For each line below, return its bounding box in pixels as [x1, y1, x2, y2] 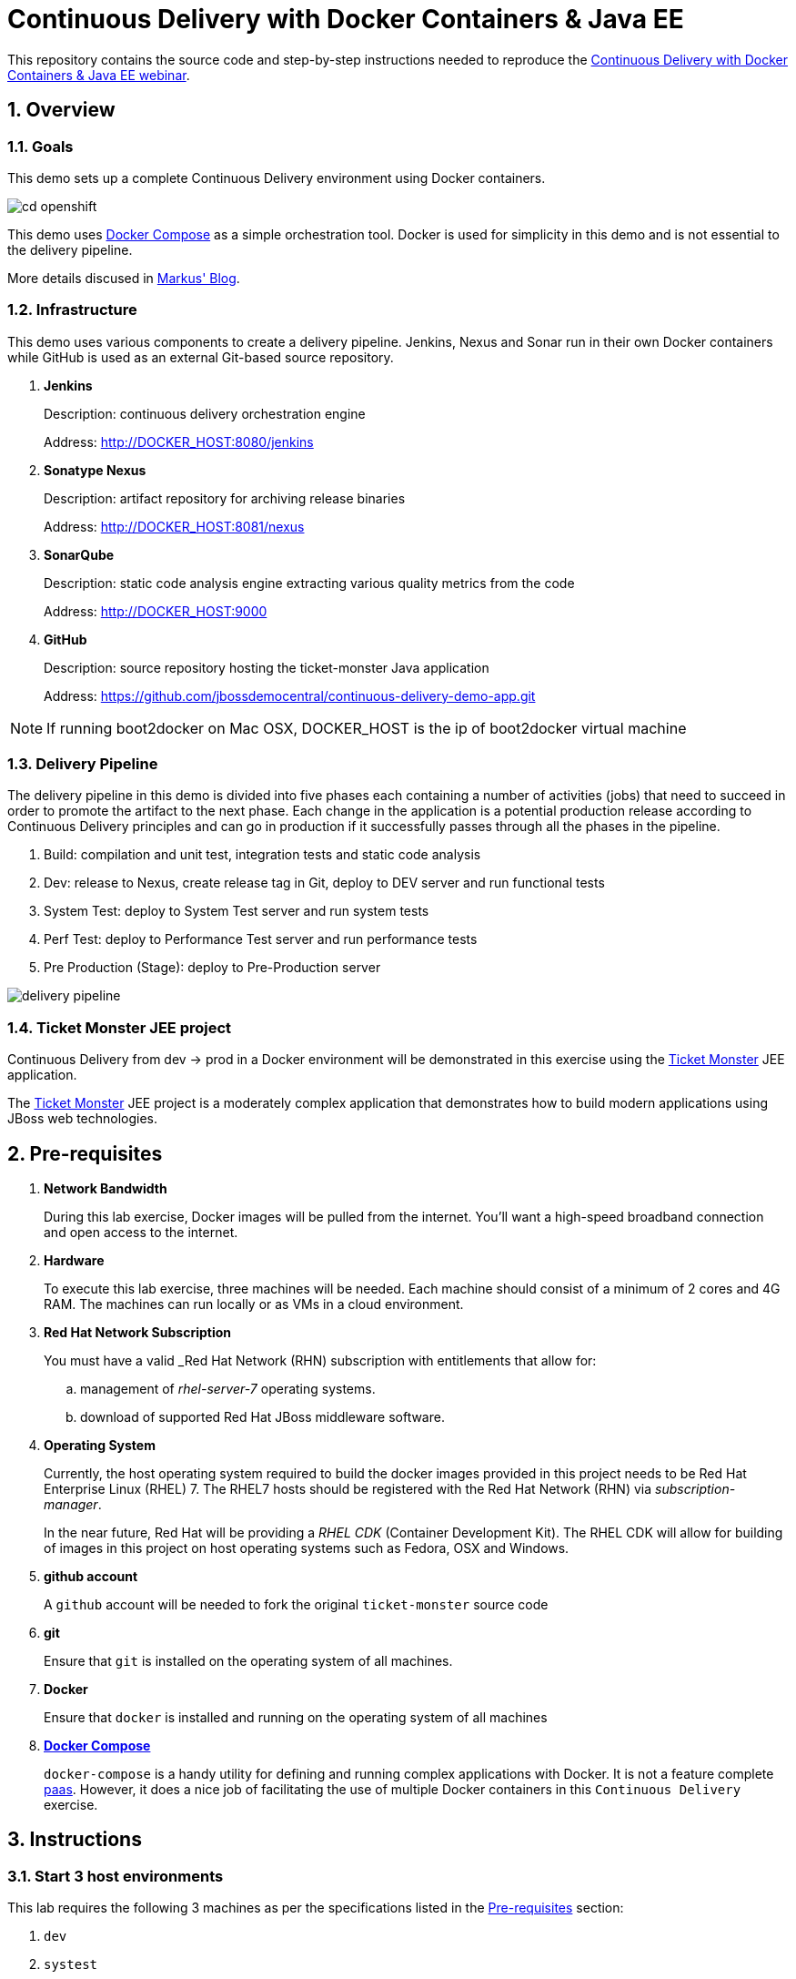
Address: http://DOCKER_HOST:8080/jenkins [44, 433, 314, 450]
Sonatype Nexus [44, 462, 146, 478]
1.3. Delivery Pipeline [7, 755, 158, 774]
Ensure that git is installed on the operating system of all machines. [44, 1653, 453, 1669]
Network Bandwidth [44, 1181, 167, 1197]
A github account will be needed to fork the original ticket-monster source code [44, 1597, 549, 1613]
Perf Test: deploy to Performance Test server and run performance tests [44, 931, 478, 948]
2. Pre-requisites [7, 1142, 163, 1165]
